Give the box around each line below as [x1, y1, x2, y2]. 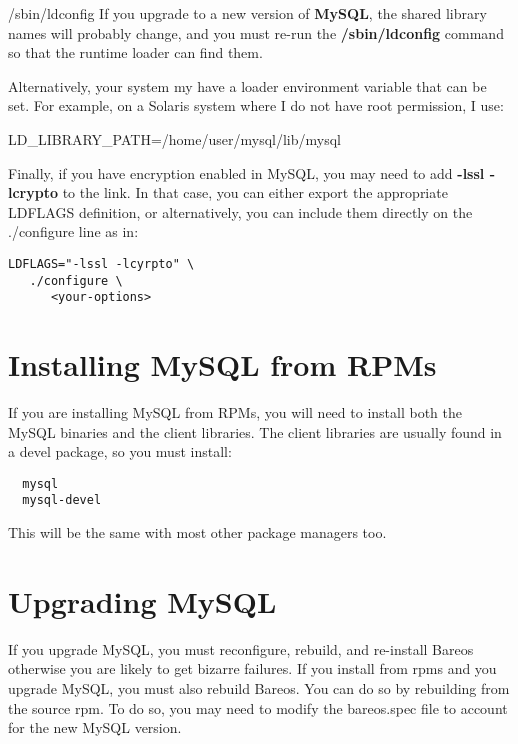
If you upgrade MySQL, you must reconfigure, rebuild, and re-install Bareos [8, 638, 474, 659]
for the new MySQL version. [8, 717, 182, 738]
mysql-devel [22, 493, 102, 508]
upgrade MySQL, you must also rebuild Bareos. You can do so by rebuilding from [8, 678, 510, 699]
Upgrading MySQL [8, 580, 277, 621]
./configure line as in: [8, 221, 139, 242]
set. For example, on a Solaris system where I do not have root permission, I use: [8, 95, 504, 116]
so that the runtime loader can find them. [8, 42, 263, 63]
